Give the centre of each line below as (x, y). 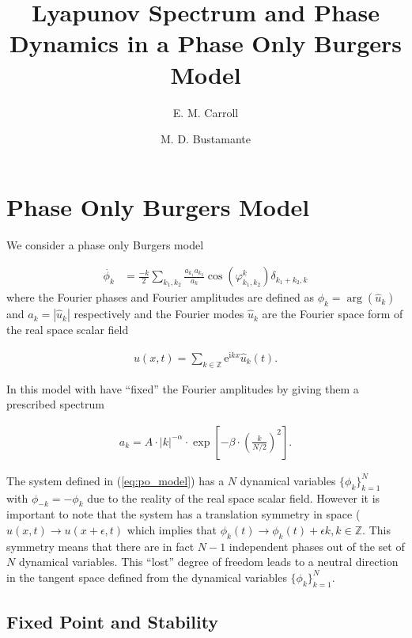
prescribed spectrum (55, 404)
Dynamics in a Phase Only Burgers (206, 43)
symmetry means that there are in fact (100, 546)
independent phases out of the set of (317, 546)
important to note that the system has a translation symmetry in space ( (183, 514)
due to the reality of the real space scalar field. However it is (234, 497)
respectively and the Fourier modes (159, 314)
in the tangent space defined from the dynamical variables (147, 577)
